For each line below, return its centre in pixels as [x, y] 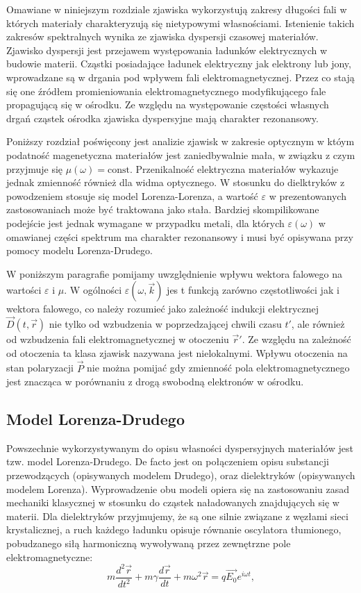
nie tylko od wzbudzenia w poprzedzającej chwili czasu [165, 324]
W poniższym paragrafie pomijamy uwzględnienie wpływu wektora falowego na [175, 273]
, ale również [318, 324]
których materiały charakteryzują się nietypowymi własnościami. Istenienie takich [180, 23]
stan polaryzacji [40, 368]
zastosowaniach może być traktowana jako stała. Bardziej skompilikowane [163, 209]
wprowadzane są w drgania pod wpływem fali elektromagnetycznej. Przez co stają [180, 77]
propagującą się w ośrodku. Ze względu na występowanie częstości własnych [168, 105]
